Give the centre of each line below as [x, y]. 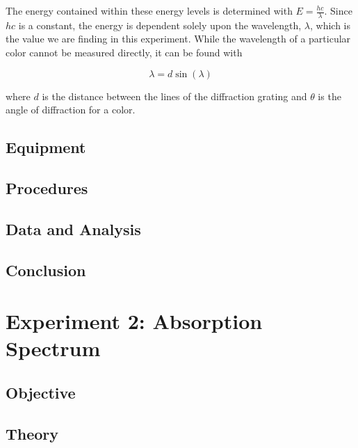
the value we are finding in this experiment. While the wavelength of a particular [178, 39]
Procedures [47, 187]
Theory [32, 433]
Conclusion [46, 270]
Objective [41, 392]
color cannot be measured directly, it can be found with [124, 53]
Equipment [46, 147]
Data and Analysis [73, 229]
